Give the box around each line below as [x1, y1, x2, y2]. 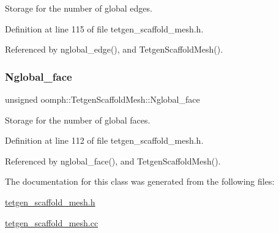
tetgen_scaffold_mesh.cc [5, 216, 99, 229]
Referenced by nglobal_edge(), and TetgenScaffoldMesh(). [5, 43, 223, 56]
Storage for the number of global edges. [5, 2, 152, 14]
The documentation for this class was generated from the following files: [5, 175, 275, 188]
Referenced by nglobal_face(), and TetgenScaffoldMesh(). [5, 154, 221, 167]
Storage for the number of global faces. [5, 113, 151, 126]
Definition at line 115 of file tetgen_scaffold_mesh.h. [5, 22, 204, 35]
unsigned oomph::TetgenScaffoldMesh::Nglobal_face [5, 93, 200, 105]
